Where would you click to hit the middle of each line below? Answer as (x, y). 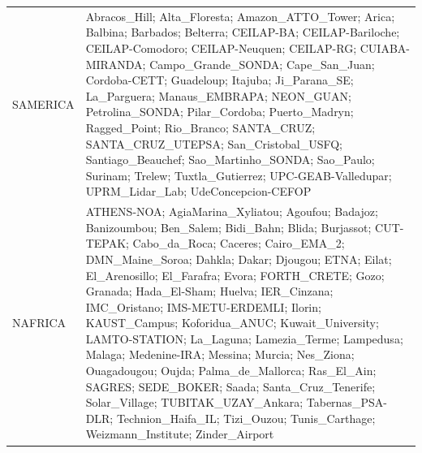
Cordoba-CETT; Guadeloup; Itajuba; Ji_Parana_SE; (220, 80)
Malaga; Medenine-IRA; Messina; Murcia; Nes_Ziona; (220, 354)
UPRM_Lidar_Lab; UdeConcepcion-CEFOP (198, 191)
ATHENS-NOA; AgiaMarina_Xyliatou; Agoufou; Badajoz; (232, 211)
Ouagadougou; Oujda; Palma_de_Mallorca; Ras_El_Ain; (231, 371)
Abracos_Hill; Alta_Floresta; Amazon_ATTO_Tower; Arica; (240, 16)
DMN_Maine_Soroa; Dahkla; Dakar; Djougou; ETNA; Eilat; (239, 259)
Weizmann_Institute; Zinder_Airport (180, 434)
